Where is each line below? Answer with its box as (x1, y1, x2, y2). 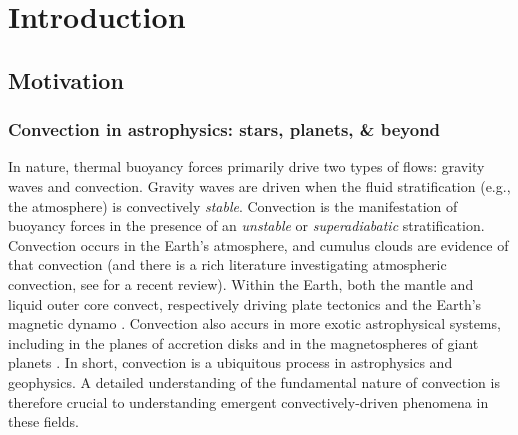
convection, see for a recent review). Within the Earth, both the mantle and (8, 273, 474, 294)
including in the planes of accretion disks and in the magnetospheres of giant (8, 332, 479, 353)
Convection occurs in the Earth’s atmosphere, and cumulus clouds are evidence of (8, 234, 509, 255)
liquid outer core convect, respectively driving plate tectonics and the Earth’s (8, 293, 482, 314)
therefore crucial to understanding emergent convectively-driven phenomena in (8, 391, 489, 412)
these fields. (8, 411, 79, 432)
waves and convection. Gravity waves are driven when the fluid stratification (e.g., (8, 175, 511, 196)
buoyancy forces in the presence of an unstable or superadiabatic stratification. (8, 215, 485, 236)
